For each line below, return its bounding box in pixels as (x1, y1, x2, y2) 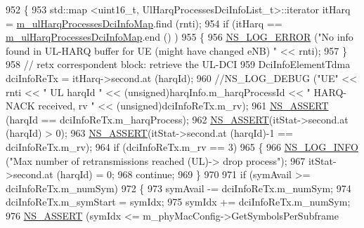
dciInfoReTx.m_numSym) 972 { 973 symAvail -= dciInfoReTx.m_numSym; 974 (6, 180, 351, 195)
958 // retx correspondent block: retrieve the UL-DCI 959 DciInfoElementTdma (6, 57, 351, 72)
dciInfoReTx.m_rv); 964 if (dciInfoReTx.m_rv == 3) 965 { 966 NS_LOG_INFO (6, 139, 358, 154)
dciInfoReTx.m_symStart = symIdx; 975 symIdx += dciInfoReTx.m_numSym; (6, 194, 351, 209)
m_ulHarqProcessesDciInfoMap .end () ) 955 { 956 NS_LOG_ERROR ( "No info (6, 29, 353, 44)
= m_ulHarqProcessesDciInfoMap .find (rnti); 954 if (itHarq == (6, 15, 282, 30)
